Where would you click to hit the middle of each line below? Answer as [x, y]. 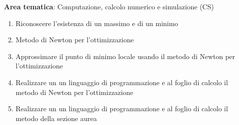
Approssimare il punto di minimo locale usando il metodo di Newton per [125, 56]
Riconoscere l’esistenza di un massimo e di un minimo [97, 23]
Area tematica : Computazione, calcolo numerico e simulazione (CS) [109, 6]
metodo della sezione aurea [56, 118]
